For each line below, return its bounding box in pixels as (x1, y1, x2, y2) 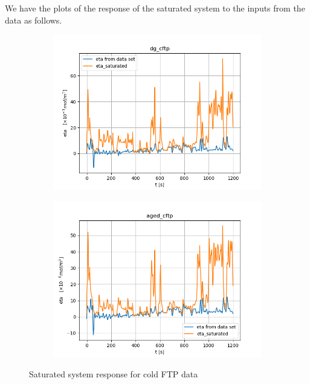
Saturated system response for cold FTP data (29, 368, 198, 380)
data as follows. (5, 13, 62, 26)
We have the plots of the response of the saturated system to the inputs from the (5, 2, 305, 14)
